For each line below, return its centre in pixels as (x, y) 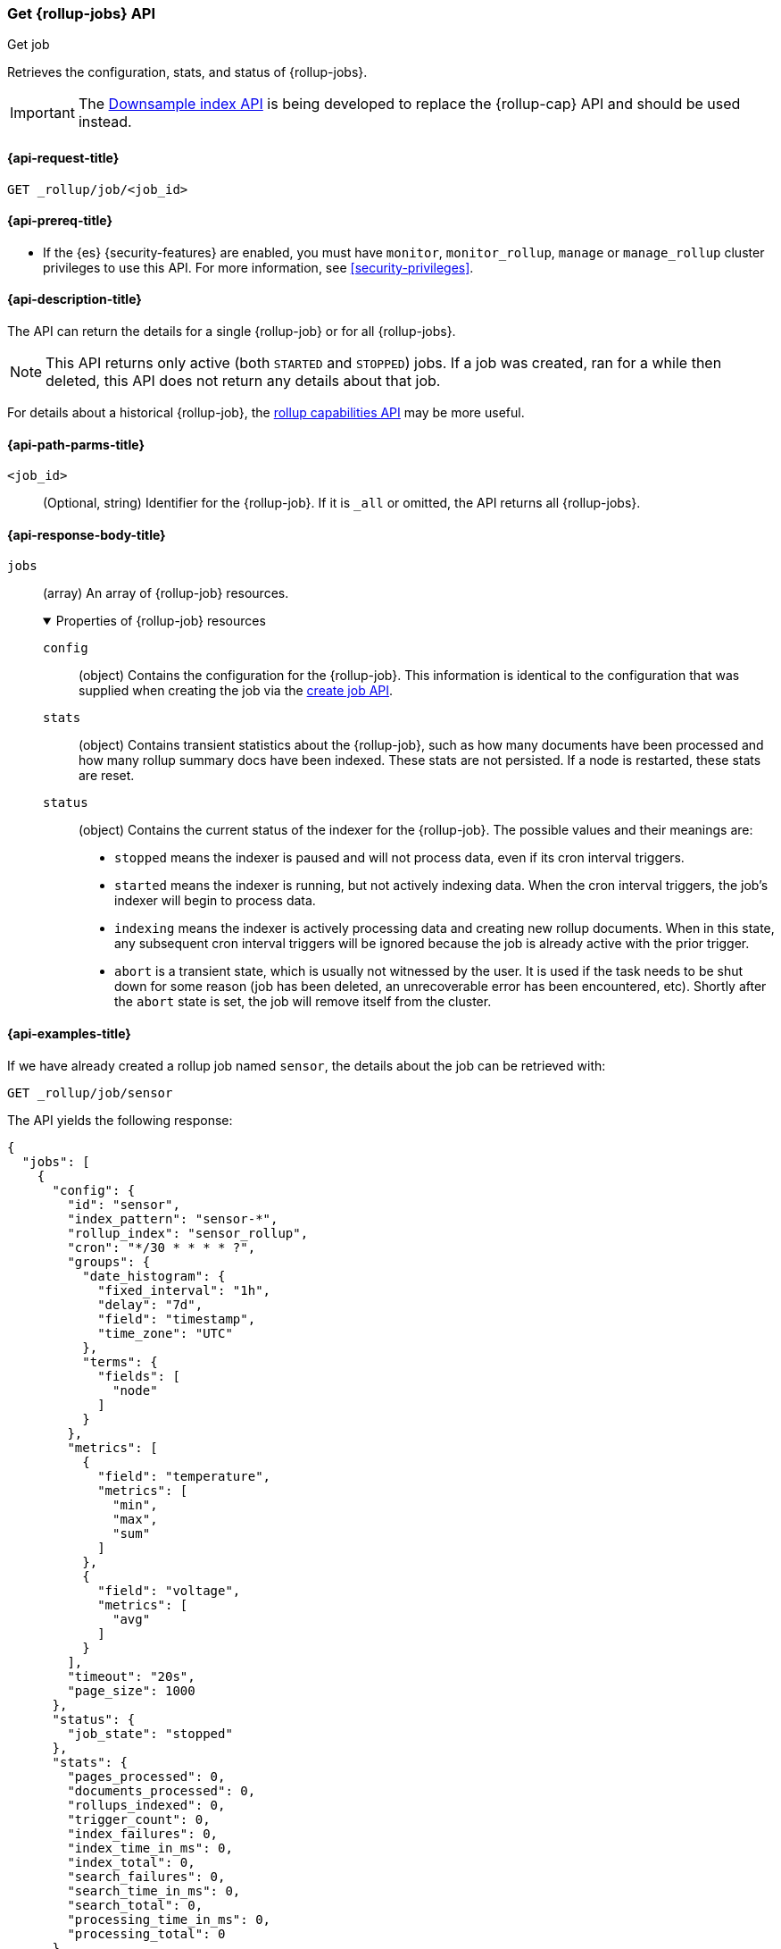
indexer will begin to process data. (215, 901)
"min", (135, 1504)
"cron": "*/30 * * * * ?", (162, 1247)
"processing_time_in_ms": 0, (169, 1919)
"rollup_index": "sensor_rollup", (188, 1233)
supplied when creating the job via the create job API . (236, 691)
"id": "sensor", (124, 1204)
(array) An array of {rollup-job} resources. (166, 593)
